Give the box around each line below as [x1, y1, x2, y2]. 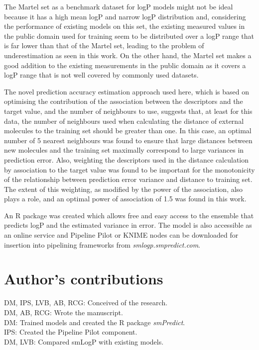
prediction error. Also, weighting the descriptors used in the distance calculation [4, 154, 249, 165]
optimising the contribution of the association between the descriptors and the [4, 96, 243, 106]
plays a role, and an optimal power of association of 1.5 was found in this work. [4, 193, 247, 204]
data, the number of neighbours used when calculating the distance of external [4, 115, 244, 126]
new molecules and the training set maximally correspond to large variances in [4, 145, 244, 155]
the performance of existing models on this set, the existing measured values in [4, 21, 245, 31]
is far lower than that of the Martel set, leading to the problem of [4, 40, 204, 51]
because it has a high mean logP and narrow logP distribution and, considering [4, 11, 246, 21]
